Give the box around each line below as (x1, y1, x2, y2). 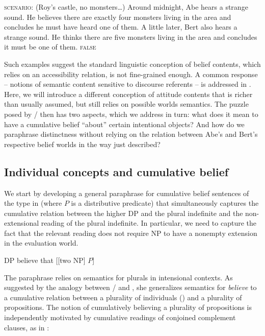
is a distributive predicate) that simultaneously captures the (71, 198, 259, 208)
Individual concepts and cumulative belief (4, 163, 229, 179)
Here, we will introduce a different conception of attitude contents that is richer (4, 88, 253, 99)
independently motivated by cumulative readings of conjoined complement (4, 312, 236, 323)
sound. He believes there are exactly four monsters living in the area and (4, 11, 231, 22)
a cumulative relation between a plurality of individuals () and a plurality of (4, 292, 242, 302)
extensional (4, 218, 39, 228)
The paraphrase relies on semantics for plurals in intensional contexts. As (4, 272, 233, 282)
